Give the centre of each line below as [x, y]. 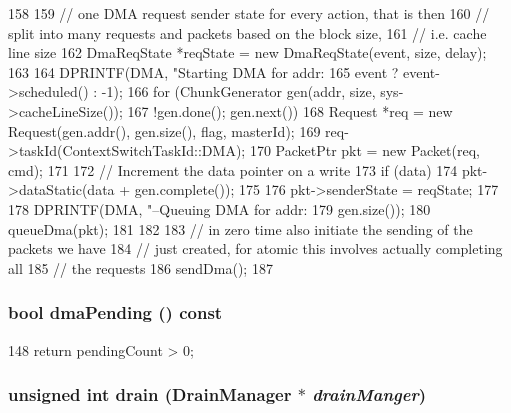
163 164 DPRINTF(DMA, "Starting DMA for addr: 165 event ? [203, 71]
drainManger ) [369, 394]
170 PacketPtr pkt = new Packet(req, [364, 150]
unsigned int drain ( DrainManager [150, 394]
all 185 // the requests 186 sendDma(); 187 [140, 267]
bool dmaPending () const [115, 312]
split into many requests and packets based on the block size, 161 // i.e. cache [247, 32]
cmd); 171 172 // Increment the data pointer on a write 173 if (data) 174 [233, 169]
